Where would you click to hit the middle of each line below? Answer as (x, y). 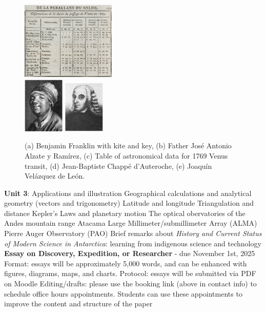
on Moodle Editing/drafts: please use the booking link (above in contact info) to (130, 284)
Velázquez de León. (55, 176)
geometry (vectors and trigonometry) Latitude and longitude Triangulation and (129, 203)
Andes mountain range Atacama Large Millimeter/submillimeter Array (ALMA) (131, 223)
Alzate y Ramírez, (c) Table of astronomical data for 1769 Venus (126, 155)
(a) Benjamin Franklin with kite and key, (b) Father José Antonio (128, 145)
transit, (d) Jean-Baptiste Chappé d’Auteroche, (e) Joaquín (118, 165)
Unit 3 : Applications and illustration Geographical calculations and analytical (128, 193)
